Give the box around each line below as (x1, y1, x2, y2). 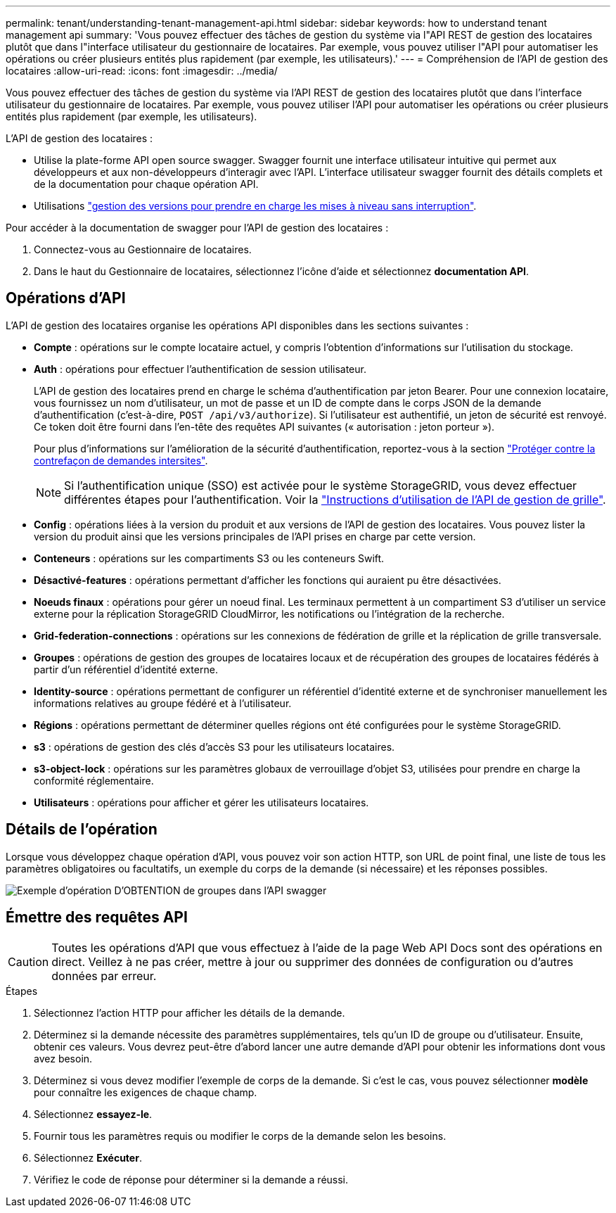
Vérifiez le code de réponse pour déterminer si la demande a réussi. (34, 1173, 349, 1186)
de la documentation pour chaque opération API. (34, 178, 259, 190)
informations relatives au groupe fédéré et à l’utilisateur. (34, 697, 292, 709)
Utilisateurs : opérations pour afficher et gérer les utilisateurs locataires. (34, 796, 369, 808)
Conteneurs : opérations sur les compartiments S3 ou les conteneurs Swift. (34, 552, 385, 564)
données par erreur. (51, 968, 157, 983)
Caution (8, 954, 49, 969)
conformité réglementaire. (34, 774, 154, 787)
